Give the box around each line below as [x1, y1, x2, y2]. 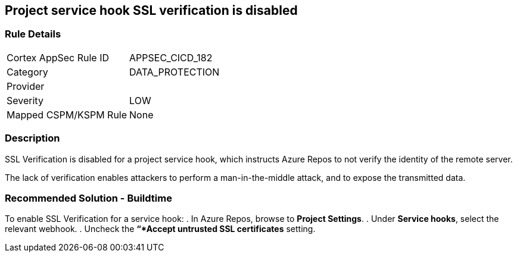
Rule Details [5, 28, 61, 40]
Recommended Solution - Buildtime [5, 192, 172, 204]
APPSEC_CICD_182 [129, 51, 213, 64]
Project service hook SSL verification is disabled [5, 3, 298, 18]
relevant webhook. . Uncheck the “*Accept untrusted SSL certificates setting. [5, 224, 316, 234]
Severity [7, 94, 43, 106]
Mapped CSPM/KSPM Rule [7, 108, 127, 121]
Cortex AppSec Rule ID [7, 51, 110, 64]
